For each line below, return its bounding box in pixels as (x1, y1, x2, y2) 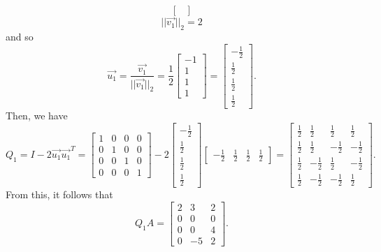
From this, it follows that (6, 187, 113, 202)
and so (6, 29, 34, 44)
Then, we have (6, 108, 68, 123)
